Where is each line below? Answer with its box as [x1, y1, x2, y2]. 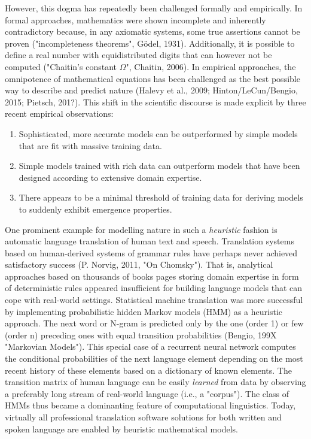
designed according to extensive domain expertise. [19, 171, 202, 183]
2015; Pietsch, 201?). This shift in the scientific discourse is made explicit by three [5, 95, 306, 108]
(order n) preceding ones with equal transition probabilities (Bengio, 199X [5, 328, 277, 341]
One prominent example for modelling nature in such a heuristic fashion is [5, 223, 278, 235]
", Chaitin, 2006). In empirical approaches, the [126, 60, 296, 72]
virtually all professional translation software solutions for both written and [5, 411, 282, 423]
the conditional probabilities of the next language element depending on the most [5, 352, 303, 365]
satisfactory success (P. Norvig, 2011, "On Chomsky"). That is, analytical [5, 258, 273, 271]
